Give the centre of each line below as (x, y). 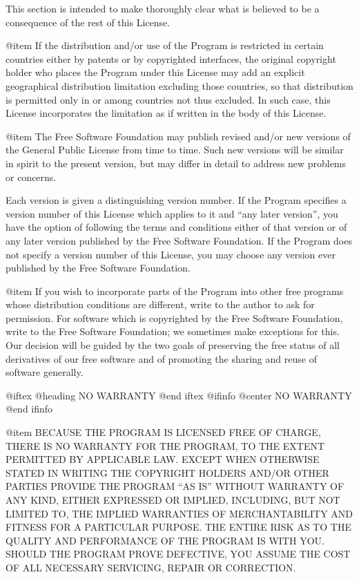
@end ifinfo (29, 409)
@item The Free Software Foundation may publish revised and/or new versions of (178, 136)
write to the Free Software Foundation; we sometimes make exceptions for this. (173, 331)
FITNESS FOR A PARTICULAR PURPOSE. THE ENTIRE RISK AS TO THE (178, 527)
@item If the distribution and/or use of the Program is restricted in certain (165, 45)
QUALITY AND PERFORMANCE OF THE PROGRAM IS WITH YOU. (165, 540)
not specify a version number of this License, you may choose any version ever (171, 254)
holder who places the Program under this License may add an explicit (155, 72)
